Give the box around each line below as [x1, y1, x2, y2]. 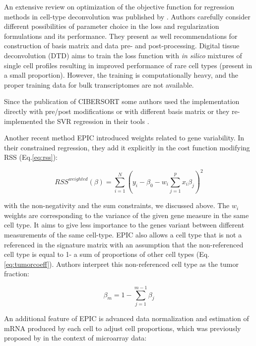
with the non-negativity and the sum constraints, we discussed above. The [4, 200, 230, 211]
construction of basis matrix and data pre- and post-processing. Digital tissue [4, 40, 240, 51]
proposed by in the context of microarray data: [4, 333, 147, 343]
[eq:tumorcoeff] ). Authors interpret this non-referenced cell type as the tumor [4, 258, 239, 269]
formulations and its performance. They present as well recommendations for [4, 30, 238, 41]
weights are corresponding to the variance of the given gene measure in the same [4, 210, 249, 220]
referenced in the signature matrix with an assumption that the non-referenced [4, 239, 244, 249]
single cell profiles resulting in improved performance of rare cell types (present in [4, 60, 253, 70]
